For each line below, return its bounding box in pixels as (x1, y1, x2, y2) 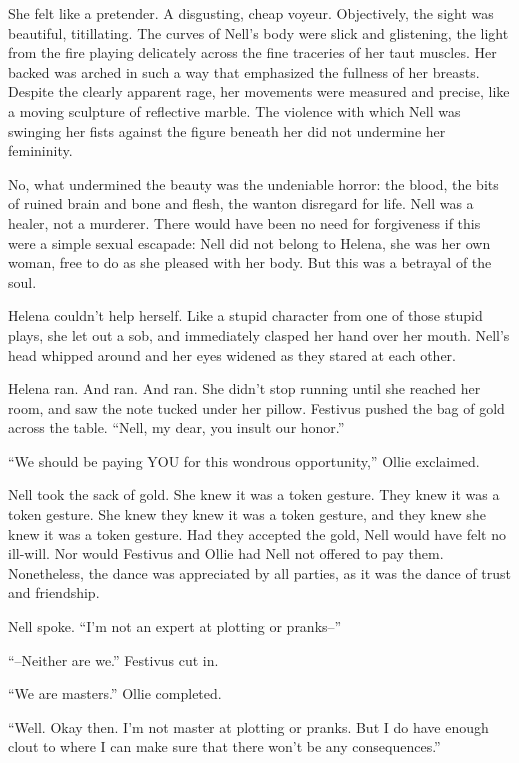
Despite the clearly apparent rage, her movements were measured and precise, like (8, 81, 510, 102)
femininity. (8, 140, 73, 161)
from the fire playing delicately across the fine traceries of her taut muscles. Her (8, 42, 497, 63)
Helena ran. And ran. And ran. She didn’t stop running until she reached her (8, 378, 481, 399)
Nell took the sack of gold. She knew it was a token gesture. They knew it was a (8, 484, 500, 505)
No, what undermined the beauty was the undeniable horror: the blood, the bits (8, 173, 499, 194)
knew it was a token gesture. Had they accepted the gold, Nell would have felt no (8, 523, 506, 544)
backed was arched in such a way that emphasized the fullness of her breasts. (8, 61, 480, 82)
